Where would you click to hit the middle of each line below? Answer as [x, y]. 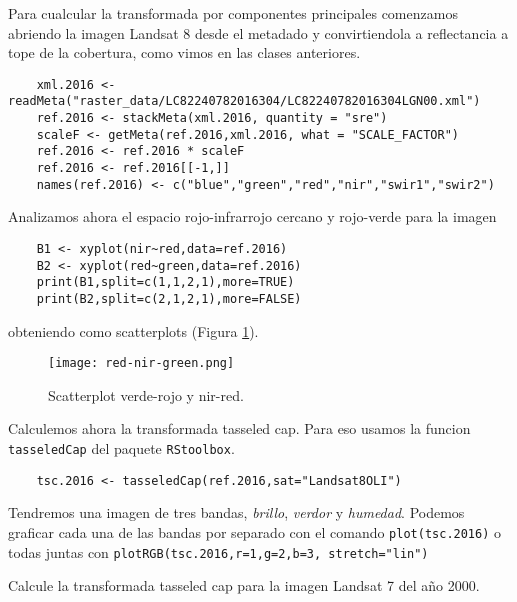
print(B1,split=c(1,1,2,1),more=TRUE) [165, 282]
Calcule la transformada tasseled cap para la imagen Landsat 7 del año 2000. [244, 585]
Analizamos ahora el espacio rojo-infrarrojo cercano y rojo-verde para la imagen [252, 216]
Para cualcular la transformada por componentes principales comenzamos [233, 13]
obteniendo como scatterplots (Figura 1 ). [133, 330]
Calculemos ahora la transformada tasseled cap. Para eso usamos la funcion [239, 428]
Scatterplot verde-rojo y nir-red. [146, 394]
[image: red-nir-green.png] [141, 363]
